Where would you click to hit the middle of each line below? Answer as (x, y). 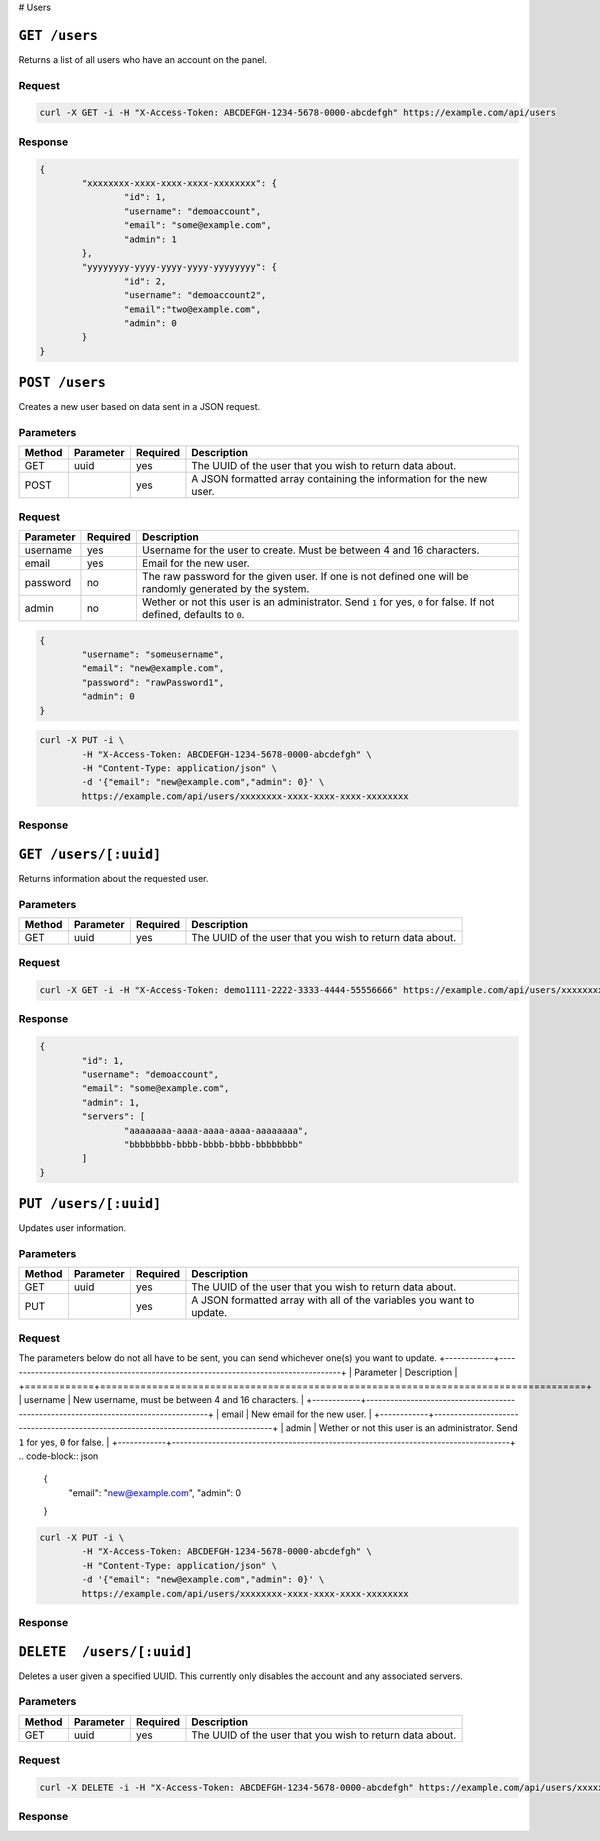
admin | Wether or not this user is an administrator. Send (402, 1428)
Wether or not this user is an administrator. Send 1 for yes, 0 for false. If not (318, 602)
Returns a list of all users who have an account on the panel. (142, 59)
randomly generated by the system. (225, 589)
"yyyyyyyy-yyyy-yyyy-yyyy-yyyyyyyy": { (179, 267)
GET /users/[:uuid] (90, 854)
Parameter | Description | (405, 1372)
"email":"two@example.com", (192, 309)
